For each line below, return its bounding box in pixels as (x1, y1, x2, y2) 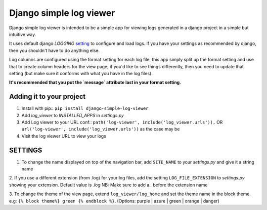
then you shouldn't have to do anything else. (9, 47, 100, 53)
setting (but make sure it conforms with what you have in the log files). (9, 70, 153, 76)
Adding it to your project (9, 92, 86, 101)
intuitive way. (9, 31, 36, 37)
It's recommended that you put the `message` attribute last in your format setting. (9, 80, 181, 85)
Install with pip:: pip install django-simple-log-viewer (21, 105, 149, 111)
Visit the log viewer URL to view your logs (21, 133, 106, 139)
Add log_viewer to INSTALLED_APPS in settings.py (21, 112, 124, 118)
